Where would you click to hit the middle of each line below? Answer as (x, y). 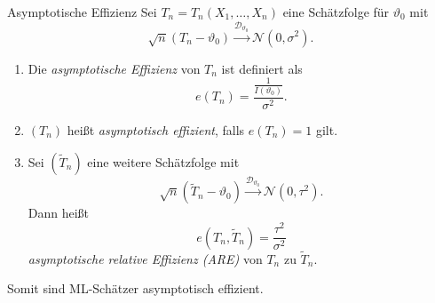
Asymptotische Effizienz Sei (82, 12)
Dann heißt (59, 213)
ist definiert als (262, 68)
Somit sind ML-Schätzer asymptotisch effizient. (135, 288)
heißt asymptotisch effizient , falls (156, 129)
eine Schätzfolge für (336, 12)
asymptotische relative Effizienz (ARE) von (145, 258)
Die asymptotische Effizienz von (114, 68)
